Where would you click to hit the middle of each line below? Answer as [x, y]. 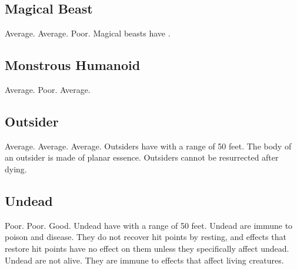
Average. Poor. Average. [48, 89]
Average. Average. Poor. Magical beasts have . [88, 33]
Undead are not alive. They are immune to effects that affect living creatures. [144, 260]
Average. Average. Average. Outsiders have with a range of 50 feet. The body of [148, 146]
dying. [16, 169]
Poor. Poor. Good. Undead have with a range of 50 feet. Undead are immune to [149, 225]
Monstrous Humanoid [73, 65]
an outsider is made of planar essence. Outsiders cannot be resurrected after [142, 157]
